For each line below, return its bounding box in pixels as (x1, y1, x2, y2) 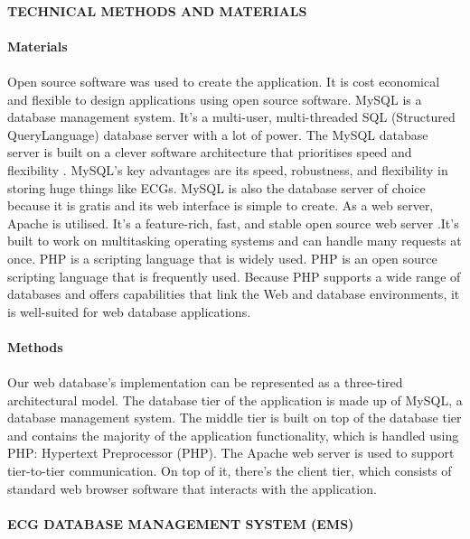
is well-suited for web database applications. (7, 302, 251, 321)
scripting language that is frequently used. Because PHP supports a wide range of (7, 266, 461, 285)
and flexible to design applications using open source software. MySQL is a (7, 89, 422, 108)
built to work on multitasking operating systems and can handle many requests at (7, 231, 462, 250)
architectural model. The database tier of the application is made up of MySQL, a (7, 390, 463, 409)
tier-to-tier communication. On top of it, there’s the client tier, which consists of (7, 461, 452, 480)
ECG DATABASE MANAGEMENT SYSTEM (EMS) (7, 514, 354, 533)
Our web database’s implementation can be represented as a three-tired (7, 373, 403, 392)
